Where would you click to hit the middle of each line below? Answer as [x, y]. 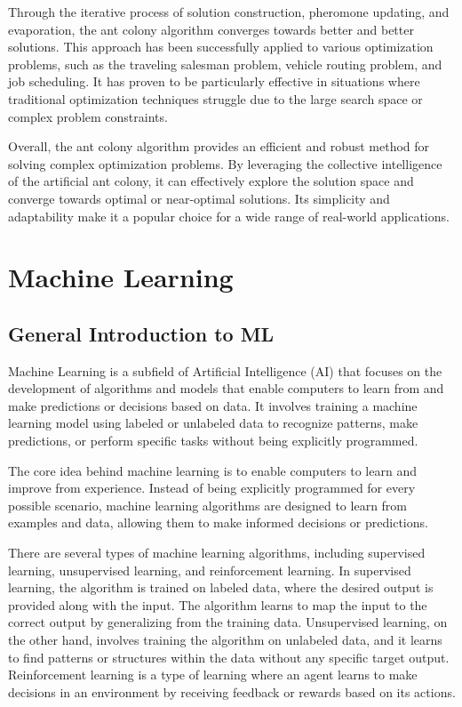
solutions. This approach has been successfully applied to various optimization [221, 47]
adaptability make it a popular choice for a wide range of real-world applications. [229, 216]
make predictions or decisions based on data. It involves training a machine [213, 405]
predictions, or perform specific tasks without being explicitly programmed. [213, 441]
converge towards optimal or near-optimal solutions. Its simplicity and [199, 198]
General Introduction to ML [141, 333]
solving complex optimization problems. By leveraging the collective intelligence [225, 163]
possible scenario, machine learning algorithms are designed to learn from [208, 505]
